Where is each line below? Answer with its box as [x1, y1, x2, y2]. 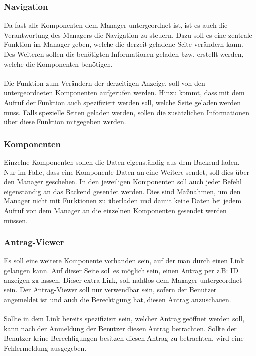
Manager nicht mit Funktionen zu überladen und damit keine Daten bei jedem [4, 196, 242, 206]
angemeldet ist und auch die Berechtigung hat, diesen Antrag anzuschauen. [4, 294, 231, 304]
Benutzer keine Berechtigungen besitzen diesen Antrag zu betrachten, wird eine [4, 333, 244, 343]
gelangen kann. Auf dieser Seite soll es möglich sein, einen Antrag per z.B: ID [4, 265, 238, 275]
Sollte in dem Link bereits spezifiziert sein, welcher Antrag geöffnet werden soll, [4, 313, 245, 323]
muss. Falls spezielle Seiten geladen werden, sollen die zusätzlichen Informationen [4, 107, 249, 117]
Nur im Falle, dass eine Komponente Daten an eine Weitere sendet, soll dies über [4, 166, 250, 177]
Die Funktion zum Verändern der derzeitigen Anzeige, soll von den [4, 78, 205, 88]
